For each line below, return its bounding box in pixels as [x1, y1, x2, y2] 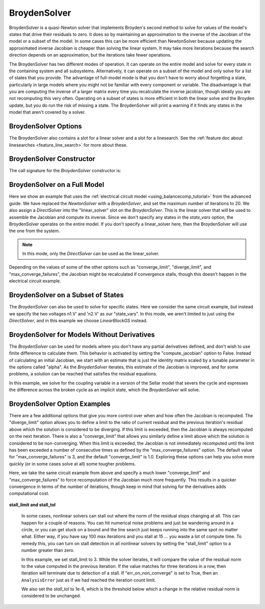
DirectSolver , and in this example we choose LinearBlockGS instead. [9, 317, 148, 323]
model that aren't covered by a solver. [9, 109, 86, 115]
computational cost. [9, 490, 50, 496]
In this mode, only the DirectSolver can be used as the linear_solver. [22, 251, 159, 257]
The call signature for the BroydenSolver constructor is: [9, 168, 121, 174]
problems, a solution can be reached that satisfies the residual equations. [9, 371, 158, 377]
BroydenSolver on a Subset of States [9, 291, 124, 300]
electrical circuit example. [9, 278, 61, 284]
